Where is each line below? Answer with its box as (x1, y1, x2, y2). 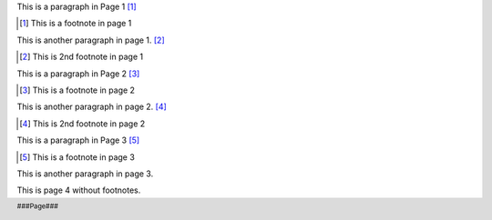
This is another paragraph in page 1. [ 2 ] (16, 35, 166, 45)
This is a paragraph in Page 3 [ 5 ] (16, 135, 140, 145)
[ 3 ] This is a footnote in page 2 (19, 85, 136, 95)
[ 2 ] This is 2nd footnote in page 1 (19, 51, 144, 63)
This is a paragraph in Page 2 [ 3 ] (16, 68, 140, 79)
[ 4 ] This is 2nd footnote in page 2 (19, 118, 146, 129)
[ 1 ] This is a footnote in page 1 (19, 18, 132, 29)
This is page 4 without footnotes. (16, 185, 141, 195)
